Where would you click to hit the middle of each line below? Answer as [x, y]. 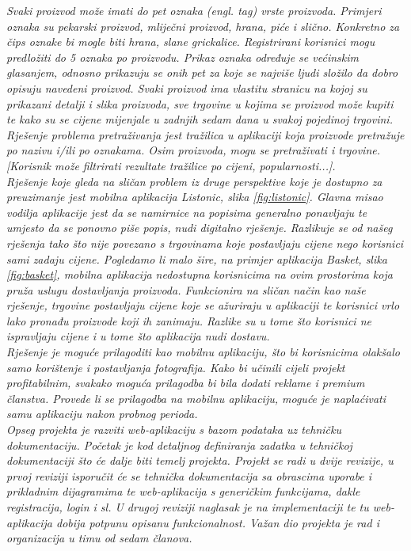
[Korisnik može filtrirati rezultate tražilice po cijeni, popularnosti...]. [171, 165]
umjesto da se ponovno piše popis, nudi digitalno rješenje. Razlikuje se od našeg [200, 228]
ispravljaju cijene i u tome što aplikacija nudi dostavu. [138, 336]
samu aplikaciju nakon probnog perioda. [102, 414]
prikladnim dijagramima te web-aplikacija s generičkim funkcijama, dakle [183, 491]
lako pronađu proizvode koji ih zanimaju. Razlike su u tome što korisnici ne [189, 320]
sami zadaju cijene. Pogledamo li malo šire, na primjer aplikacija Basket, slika [197, 258]
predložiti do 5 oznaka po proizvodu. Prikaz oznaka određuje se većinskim [183, 57]
